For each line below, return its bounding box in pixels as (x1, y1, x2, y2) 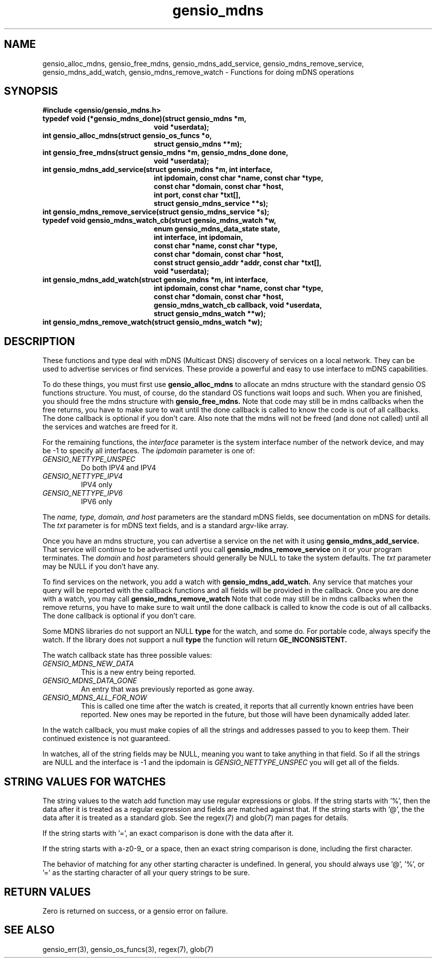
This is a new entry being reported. (81, 668, 196, 677)
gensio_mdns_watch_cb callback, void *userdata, (154, 301, 322, 310)
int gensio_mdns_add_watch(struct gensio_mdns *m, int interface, (42, 275, 268, 284)
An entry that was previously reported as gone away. (81, 685, 254, 694)
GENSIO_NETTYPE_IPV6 (42, 489, 123, 498)
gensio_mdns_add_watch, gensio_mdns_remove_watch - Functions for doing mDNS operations (42, 67, 354, 76)
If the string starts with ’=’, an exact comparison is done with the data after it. (42, 829, 294, 838)
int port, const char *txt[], (154, 191, 241, 199)
